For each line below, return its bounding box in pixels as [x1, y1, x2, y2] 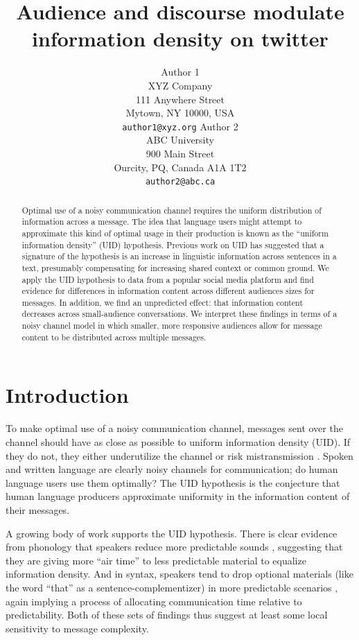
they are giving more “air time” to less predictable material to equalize [6, 553, 306, 567]
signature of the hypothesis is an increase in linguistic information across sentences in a [21, 250, 337, 262]
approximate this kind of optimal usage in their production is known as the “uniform [21, 227, 329, 239]
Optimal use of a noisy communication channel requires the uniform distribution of [21, 204, 322, 216]
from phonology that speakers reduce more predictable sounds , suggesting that [6, 539, 343, 554]
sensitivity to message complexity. [6, 621, 149, 635]
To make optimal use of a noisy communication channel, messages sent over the [6, 421, 343, 435]
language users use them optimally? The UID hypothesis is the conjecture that [6, 475, 340, 490]
